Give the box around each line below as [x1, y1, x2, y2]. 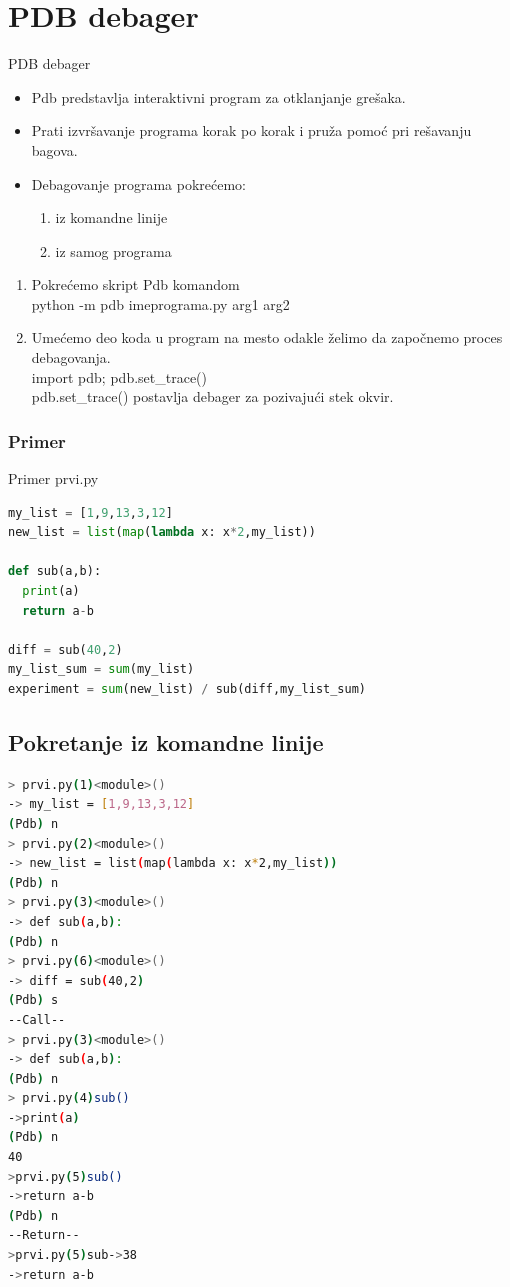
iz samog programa [55, 240, 172, 261]
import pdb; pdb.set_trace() [31, 366, 207, 387]
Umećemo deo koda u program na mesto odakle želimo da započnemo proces [31, 327, 503, 348]
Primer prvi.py [8, 468, 99, 489]
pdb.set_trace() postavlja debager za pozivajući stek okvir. [31, 386, 394, 407]
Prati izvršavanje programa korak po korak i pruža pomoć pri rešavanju [31, 120, 472, 141]
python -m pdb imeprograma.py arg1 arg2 [31, 293, 290, 314]
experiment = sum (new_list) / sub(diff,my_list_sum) [8, 682, 366, 696]
